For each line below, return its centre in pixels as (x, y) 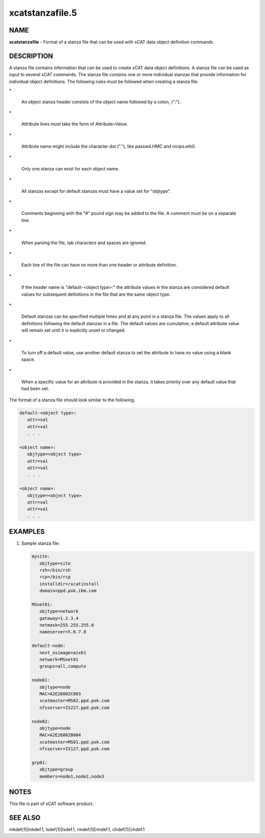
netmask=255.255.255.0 (67, 625)
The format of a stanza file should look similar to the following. (72, 400)
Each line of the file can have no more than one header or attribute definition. (99, 265)
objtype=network (59, 611)
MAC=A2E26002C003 (60, 694)
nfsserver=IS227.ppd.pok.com (75, 708)
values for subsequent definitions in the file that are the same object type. (96, 294)
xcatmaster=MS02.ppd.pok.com (75, 701)
